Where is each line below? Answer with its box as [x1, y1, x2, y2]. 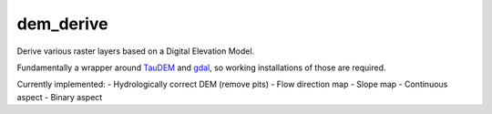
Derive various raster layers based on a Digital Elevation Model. [16, 46, 255, 57]
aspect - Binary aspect [16, 91, 103, 102]
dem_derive [16, 14, 108, 34]
